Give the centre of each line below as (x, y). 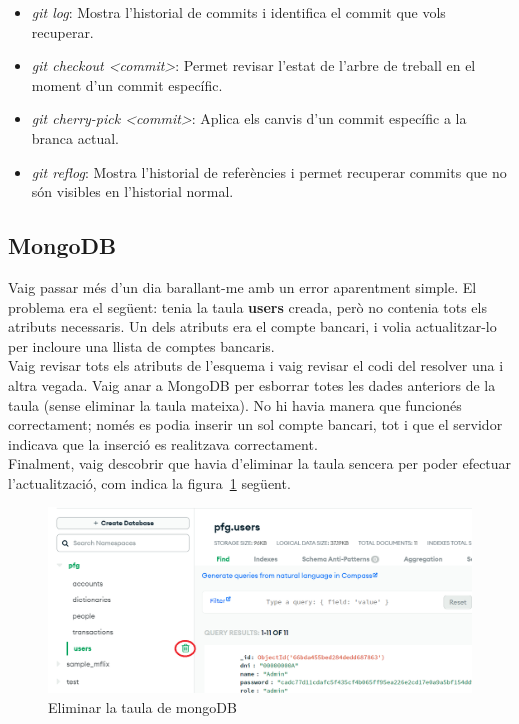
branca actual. (75, 137)
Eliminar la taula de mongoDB (142, 706)
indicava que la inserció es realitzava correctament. (163, 443)
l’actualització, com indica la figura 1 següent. (149, 482)
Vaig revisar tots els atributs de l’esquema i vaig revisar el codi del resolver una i (256, 365)
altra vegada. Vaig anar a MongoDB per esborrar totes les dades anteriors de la (252, 384)
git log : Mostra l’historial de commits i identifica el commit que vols (238, 12)
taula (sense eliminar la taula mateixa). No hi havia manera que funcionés (235, 404)
